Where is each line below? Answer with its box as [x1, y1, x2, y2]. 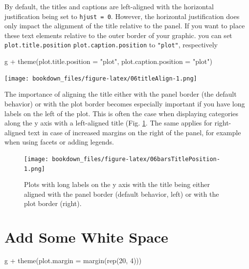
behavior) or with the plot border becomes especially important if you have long [4, 98, 245, 108]
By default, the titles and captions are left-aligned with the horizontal [4, 1, 214, 11]
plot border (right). [24, 198, 82, 208]
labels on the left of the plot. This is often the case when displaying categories [4, 108, 239, 118]
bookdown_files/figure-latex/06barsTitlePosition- [52, 155, 220, 163]
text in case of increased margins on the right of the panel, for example [28, 127, 241, 137]
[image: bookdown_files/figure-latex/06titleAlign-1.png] [4, 75, 197, 82]
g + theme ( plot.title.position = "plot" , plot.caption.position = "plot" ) [4, 56, 212, 66]
